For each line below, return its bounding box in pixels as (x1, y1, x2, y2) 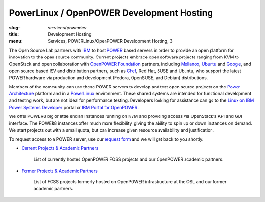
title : (9, 31, 19, 37)
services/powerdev (48, 25, 87, 30)
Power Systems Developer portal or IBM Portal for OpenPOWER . (9, 104, 139, 110)
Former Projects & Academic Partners (21, 168, 98, 173)
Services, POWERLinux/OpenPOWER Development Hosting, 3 (48, 38, 173, 44)
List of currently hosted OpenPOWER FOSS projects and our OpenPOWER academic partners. (33, 156, 224, 162)
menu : (9, 38, 23, 44)
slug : (9, 25, 20, 30)
